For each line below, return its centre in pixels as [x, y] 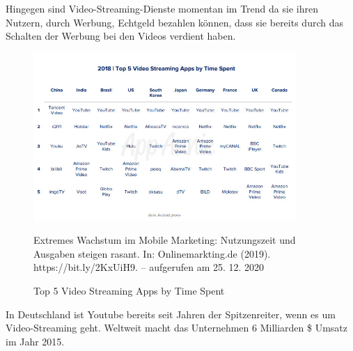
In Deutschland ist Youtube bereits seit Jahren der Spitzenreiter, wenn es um [171, 314]
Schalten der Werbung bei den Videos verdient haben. [121, 36]
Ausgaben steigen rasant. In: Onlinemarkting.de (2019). [152, 253]
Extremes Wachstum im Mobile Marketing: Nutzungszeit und [165, 240]
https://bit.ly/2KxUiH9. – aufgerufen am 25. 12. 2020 [149, 267]
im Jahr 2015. [35, 341]
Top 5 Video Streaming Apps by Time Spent [129, 290]
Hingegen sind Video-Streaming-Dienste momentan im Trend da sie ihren [162, 8]
